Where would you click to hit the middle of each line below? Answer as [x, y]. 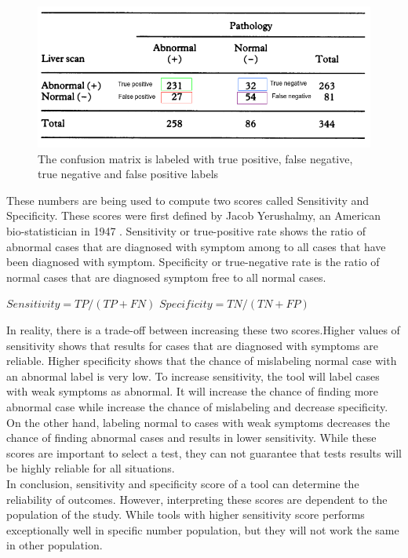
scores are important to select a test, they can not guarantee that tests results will [204, 452]
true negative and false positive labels [128, 174]
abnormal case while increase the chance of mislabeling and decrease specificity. [197, 406]
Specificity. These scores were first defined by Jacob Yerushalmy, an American [194, 215]
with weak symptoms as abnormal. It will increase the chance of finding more [193, 391]
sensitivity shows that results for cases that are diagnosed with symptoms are [192, 345]
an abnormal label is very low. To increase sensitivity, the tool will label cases [193, 376]
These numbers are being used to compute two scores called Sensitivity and [188, 200]
